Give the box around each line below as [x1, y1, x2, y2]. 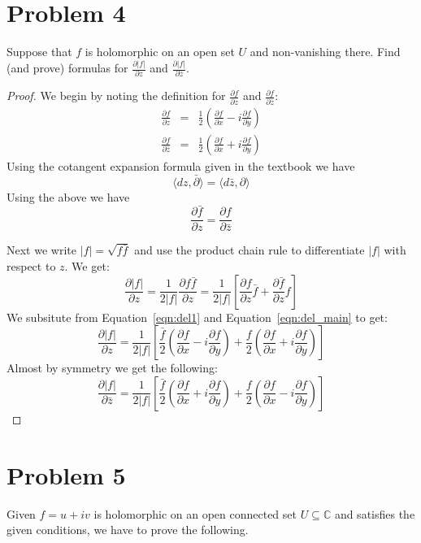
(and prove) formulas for [7, 59, 128, 76]
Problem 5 [7, 458, 126, 491]
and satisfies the [334, 505, 415, 522]
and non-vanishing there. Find [250, 43, 401, 60]
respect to [7, 258, 56, 275]
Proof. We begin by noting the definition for [7, 87, 226, 104]
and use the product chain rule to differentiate [134, 241, 365, 258]
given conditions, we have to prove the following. [7, 521, 249, 538]
